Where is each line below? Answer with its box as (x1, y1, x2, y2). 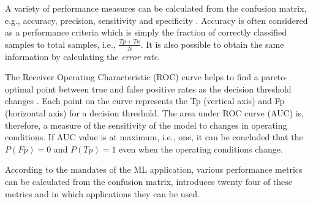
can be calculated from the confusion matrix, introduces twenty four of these (5, 175, 293, 187)
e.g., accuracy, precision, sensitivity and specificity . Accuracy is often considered (5, 13, 308, 26)
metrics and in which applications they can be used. (5, 187, 200, 200)
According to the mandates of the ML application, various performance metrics (5, 163, 303, 176)
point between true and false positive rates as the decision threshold (36, 82, 292, 95)
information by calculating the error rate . (5, 50, 160, 62)
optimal (5, 82, 34, 95)
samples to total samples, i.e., (5, 37, 116, 50)
